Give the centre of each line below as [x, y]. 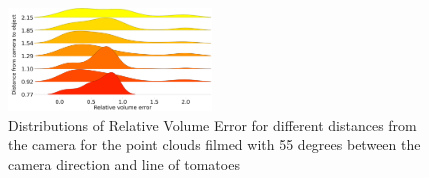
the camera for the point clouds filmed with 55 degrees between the [214, 144]
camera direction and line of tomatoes [124, 163]
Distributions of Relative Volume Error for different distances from [212, 124]
